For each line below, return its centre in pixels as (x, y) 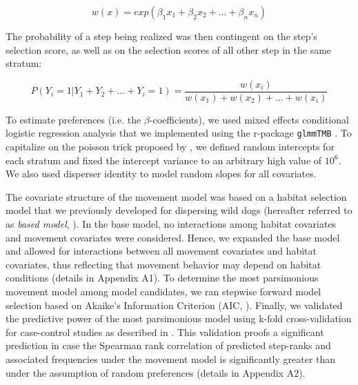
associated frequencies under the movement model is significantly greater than (171, 359)
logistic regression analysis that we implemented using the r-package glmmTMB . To (179, 133)
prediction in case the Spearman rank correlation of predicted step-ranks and (168, 345)
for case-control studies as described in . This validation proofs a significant (165, 332)
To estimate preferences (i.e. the (73, 119)
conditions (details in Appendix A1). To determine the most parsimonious (162, 278)
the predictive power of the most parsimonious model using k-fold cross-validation (179, 318)
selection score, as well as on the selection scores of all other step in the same (169, 49)
